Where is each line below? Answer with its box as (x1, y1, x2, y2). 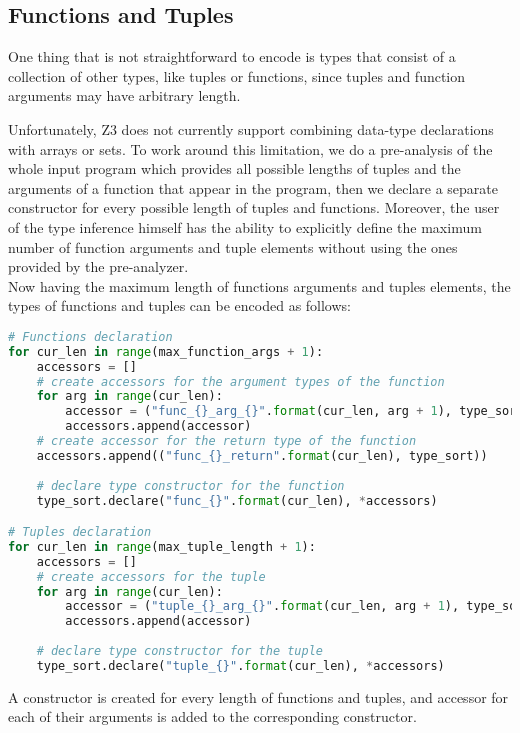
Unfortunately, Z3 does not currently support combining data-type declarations (8, 118, 494, 139)
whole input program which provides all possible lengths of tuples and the (8, 158, 461, 179)
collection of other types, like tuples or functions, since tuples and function (8, 65, 466, 86)
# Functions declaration (8, 329, 173, 344)
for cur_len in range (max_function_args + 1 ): (8, 344, 324, 359)
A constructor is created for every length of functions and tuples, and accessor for (8, 686, 509, 707)
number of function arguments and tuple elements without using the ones (8, 236, 458, 257)
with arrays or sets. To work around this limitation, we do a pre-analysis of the (8, 138, 493, 159)
